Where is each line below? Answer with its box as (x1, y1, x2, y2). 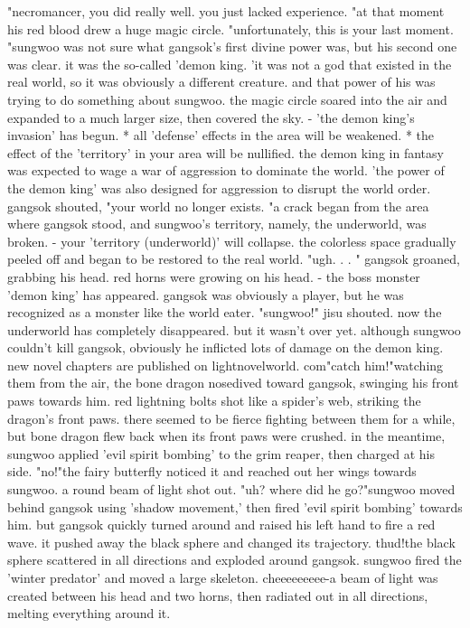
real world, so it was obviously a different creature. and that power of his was (7, 72, 436, 91)
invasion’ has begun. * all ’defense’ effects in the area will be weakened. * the (7, 126, 435, 145)
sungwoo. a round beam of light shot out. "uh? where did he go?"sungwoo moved (7, 480, 456, 499)
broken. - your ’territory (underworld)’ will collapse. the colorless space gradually (7, 231, 456, 250)
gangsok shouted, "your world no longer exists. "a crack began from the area (7, 196, 429, 215)
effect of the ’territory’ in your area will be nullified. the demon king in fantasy (7, 143, 444, 162)
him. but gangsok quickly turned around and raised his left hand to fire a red (7, 515, 436, 534)
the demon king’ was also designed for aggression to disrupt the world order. (7, 178, 431, 197)
